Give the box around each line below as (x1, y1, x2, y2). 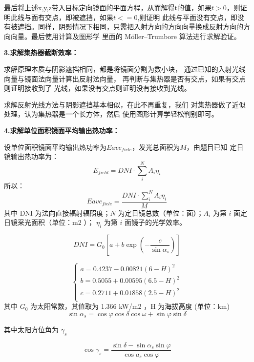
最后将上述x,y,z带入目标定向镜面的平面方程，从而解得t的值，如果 (4, 2, 212, 12)
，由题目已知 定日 (186, 141, 244, 152)
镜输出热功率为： (4, 151, 59, 161)
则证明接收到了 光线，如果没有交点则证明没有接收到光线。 (4, 83, 191, 93)
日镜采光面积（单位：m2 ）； (4, 217, 94, 227)
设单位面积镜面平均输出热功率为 (4, 141, 106, 152)
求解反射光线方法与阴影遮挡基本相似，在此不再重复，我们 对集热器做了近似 (4, 99, 246, 109)
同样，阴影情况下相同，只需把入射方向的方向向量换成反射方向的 (38, 21, 243, 32)
